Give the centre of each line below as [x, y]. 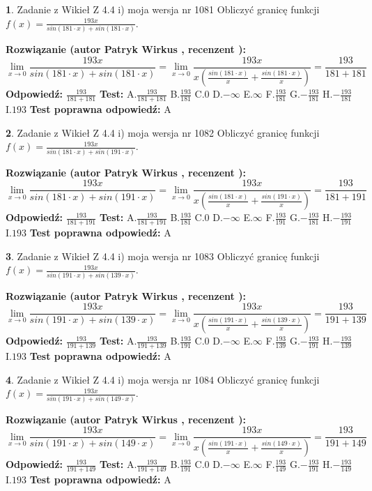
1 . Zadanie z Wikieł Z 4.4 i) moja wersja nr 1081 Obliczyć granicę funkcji [163, 9]
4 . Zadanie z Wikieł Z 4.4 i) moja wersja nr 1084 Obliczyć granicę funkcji [163, 379]
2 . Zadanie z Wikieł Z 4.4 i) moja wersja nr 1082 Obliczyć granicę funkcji [163, 132]
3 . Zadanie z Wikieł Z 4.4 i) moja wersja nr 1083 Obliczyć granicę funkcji [163, 256]
